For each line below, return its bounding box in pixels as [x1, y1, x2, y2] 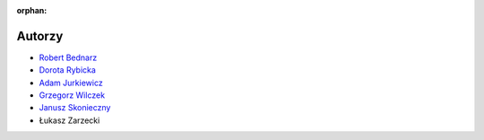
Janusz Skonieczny [39, 102, 111, 113]
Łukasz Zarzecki [39, 115, 100, 126]
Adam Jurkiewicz [39, 77, 103, 88]
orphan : [16, 5, 48, 15]
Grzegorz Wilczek [39, 90, 106, 101]
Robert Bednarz [39, 52, 98, 63]
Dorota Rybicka [39, 65, 96, 75]
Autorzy [16, 28, 64, 44]
